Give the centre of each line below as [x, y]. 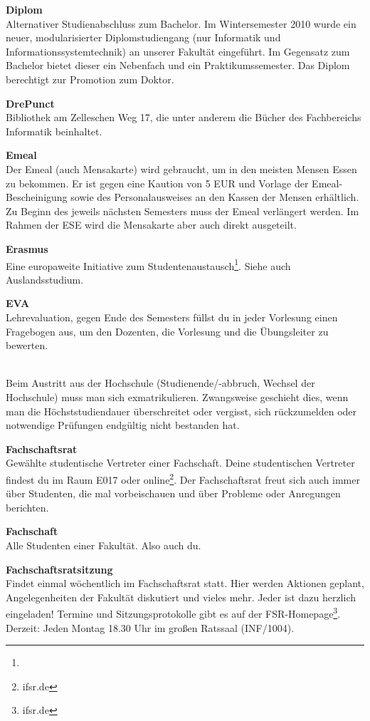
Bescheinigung [37, 197]
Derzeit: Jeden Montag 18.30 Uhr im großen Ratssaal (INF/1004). [150, 627]
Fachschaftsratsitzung [59, 569]
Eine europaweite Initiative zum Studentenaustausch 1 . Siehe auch [148, 264]
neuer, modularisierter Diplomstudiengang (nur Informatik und [143, 37]
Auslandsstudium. [45, 279]
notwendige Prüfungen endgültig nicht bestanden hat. [123, 425]
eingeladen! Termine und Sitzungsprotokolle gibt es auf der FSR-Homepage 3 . [173, 612]
